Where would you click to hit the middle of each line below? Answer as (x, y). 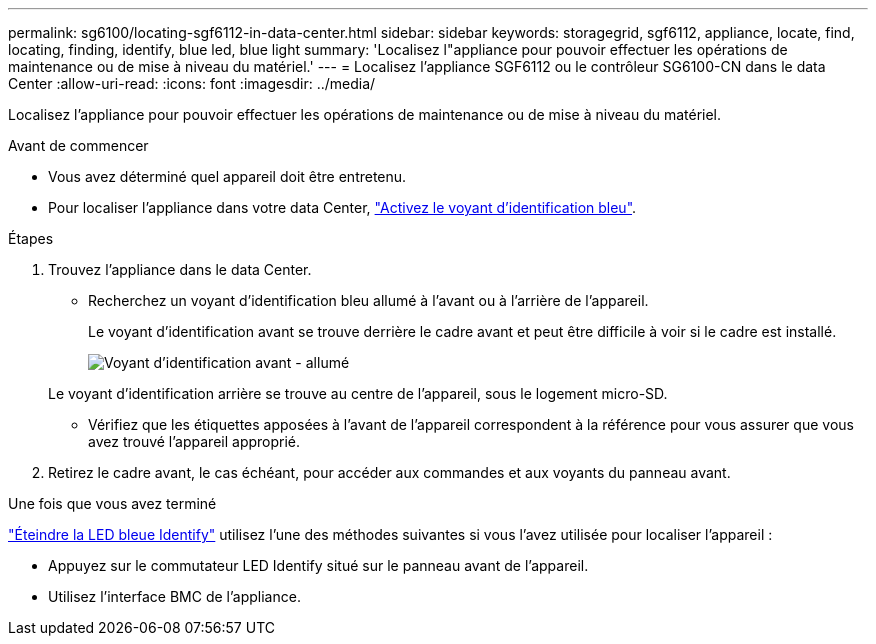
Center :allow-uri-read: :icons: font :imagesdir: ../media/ (192, 83)
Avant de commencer (78, 145)
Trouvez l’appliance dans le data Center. (180, 269)
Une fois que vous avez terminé (112, 503)
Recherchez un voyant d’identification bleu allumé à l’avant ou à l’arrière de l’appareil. (368, 300)
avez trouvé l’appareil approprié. (194, 441)
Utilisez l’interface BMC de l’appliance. (174, 596)
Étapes (31, 238)
